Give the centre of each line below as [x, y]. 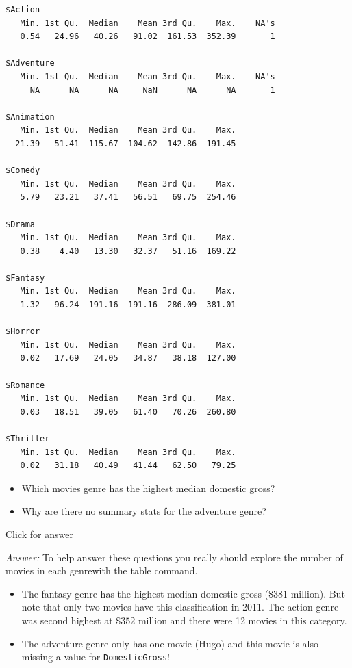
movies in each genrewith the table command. [102, 570]
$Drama [20, 224]
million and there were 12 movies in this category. [242, 620]
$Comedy [23, 171]
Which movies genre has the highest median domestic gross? [148, 488]
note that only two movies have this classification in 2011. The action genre [180, 607]
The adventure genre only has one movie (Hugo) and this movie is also [170, 643]
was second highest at [67, 620]
